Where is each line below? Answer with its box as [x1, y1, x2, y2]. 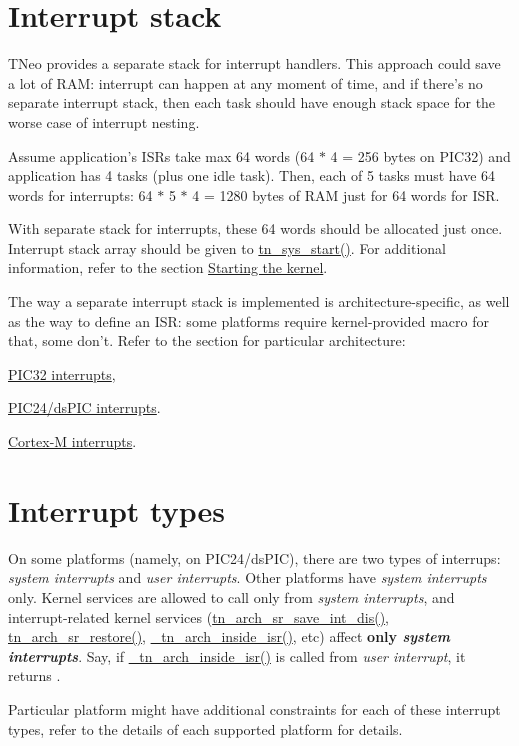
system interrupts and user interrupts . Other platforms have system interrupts [8, 567, 487, 588]
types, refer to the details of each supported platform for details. [8, 718, 403, 739]
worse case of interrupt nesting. [8, 111, 200, 132]
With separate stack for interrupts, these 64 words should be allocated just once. [8, 218, 503, 239]
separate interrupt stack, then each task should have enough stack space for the [8, 92, 496, 113]
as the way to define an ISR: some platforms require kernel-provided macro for [8, 310, 489, 331]
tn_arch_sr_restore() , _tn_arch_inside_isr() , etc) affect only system [8, 626, 450, 647]
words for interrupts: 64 [8, 184, 153, 205]
